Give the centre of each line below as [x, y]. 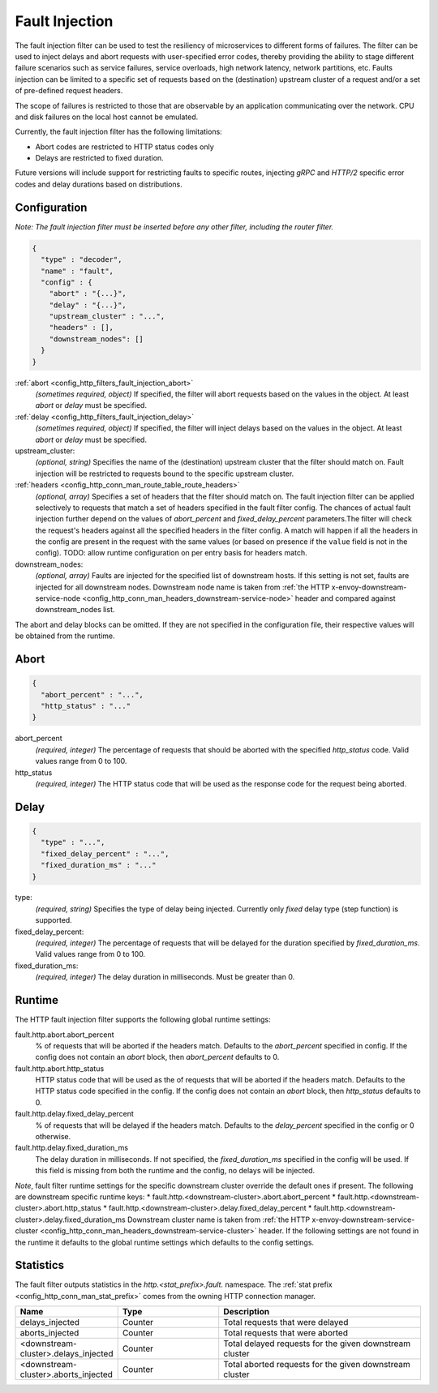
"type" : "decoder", [82, 260]
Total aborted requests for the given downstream [317, 1365]
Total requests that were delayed [286, 1322]
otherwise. [53, 1137]
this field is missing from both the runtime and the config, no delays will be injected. [175, 1171]
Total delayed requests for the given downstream [317, 1344]
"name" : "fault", [77, 271]
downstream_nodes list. [75, 610]
